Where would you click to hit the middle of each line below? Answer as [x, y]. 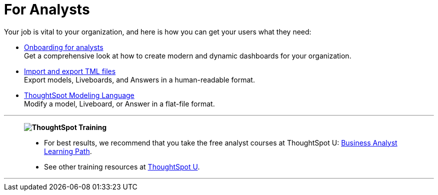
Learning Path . [68, 151]
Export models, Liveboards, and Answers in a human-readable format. [139, 79]
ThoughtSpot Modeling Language [79, 95]
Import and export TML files [70, 71]
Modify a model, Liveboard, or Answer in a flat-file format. [119, 103]
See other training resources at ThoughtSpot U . [122, 166]
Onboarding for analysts [64, 47]
